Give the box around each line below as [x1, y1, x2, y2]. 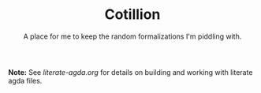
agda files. [8, 76, 43, 85]
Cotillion [104, 6, 161, 24]
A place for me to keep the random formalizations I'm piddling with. [23, 32, 242, 41]
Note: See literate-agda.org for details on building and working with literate [8, 67, 253, 76]
